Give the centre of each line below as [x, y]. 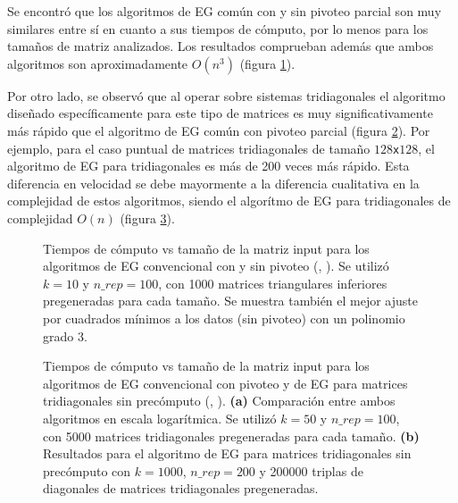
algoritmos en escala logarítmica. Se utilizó [160, 418]
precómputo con [87, 470]
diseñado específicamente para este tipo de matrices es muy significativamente [220, 113]
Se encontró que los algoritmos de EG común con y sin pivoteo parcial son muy [225, 11]
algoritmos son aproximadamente [98, 63]
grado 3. [65, 335]
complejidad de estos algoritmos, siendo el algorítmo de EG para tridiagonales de [229, 201]
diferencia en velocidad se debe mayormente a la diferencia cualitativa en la [213, 183]
